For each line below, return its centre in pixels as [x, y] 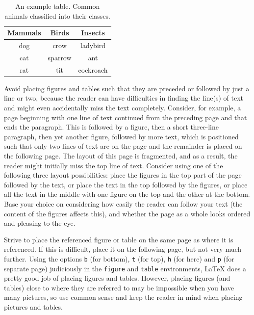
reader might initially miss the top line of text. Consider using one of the [114, 165]
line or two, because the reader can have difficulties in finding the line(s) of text [124, 98]
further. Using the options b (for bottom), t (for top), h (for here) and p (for [119, 258]
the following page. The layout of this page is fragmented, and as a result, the [121, 155]
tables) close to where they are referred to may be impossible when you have [119, 287]
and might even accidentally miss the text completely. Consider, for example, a [123, 107]
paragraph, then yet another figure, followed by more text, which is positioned [121, 136]
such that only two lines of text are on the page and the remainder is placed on [123, 146]
